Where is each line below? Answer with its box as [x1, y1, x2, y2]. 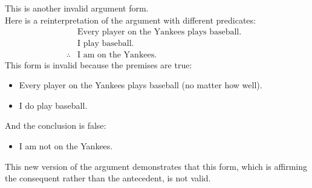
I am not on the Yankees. [19, 140, 113, 152]
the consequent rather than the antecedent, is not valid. [5, 172, 211, 184]
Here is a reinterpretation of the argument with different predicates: [5, 13, 256, 26]
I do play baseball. [19, 99, 88, 111]
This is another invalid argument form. [5, 2, 149, 15]
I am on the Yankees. [77, 50, 157, 59]
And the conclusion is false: [5, 119, 106, 132]
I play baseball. [77, 39, 134, 48]
